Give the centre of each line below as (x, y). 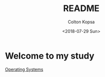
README (81, 8)
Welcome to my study (50, 56)
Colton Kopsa (81, 22)
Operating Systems (24, 69)
